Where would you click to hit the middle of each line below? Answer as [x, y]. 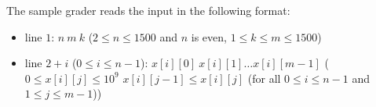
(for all [264, 78]
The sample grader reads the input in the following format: [148, 10]
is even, [209, 36]
